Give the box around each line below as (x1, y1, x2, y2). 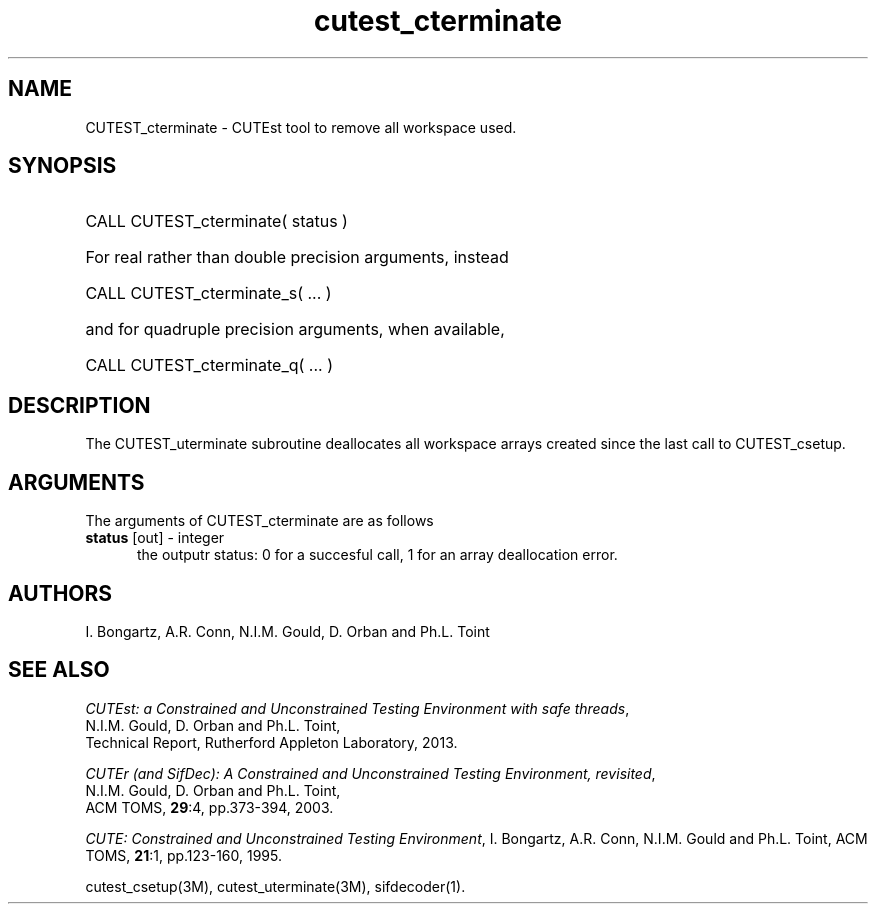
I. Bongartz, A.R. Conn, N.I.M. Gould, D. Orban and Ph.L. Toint (85, 622, 490, 640)
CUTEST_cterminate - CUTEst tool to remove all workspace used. (85, 118, 517, 136)
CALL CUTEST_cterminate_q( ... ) (85, 355, 333, 376)
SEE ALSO (8, 657, 110, 683)
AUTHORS (8, 580, 113, 606)
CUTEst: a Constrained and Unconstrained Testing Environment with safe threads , (85, 699, 630, 717)
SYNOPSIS (8, 153, 117, 179)
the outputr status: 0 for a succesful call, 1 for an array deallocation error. (137, 546, 618, 564)
